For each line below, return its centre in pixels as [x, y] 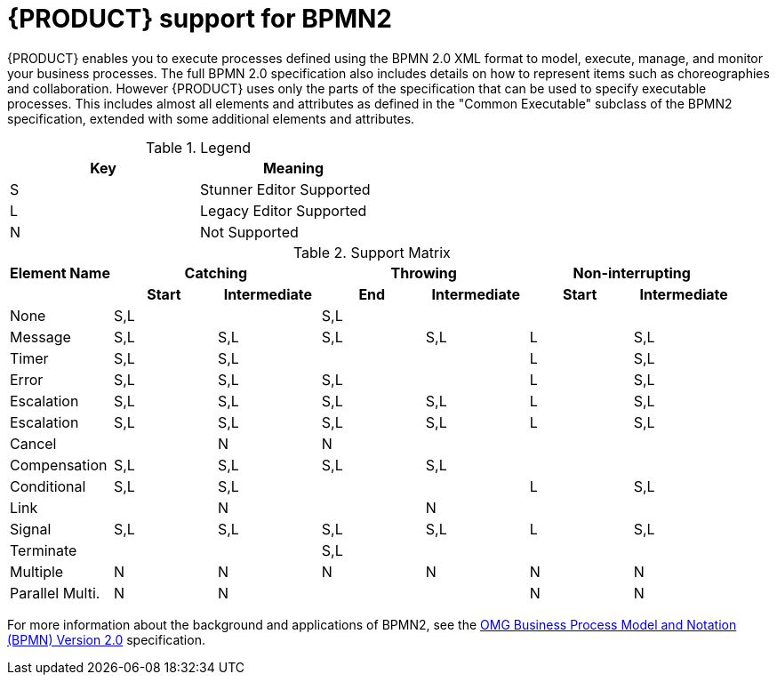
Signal [31, 529]
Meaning [293, 168]
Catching [216, 273]
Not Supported [249, 232]
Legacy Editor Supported [284, 210]
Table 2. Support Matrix [372, 252]
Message [40, 337]
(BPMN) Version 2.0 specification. [106, 639]
